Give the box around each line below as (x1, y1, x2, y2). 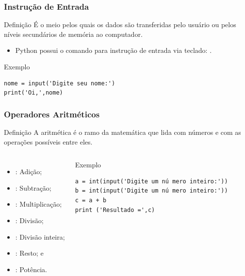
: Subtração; (15, 182, 51, 193)
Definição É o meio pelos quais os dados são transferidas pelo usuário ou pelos (4, 19, 236, 30)
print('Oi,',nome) (4, 89, 63, 97)
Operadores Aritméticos (4, 108, 100, 120)
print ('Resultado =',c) (75, 206, 155, 213)
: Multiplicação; (15, 199, 62, 209)
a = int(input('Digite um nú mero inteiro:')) (75, 178, 228, 185)
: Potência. (15, 264, 47, 274)
